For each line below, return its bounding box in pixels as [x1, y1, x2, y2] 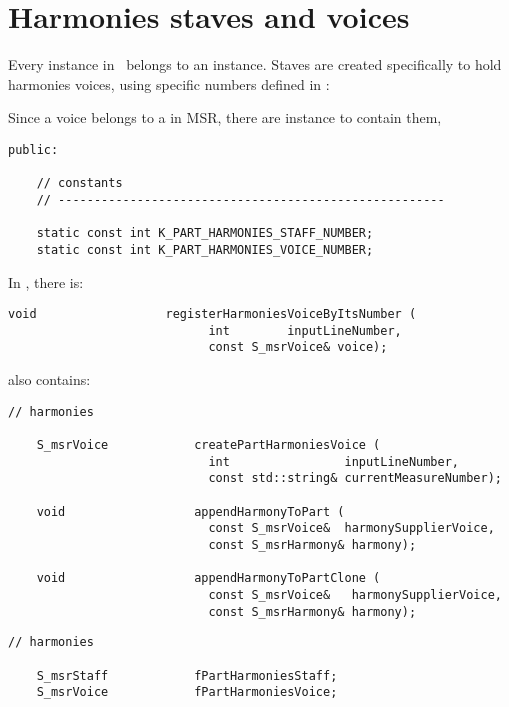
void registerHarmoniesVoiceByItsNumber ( [8, 307, 417, 322]
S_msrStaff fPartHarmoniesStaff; [36, 668, 338, 683]
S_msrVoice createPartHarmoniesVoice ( [36, 437, 381, 452]
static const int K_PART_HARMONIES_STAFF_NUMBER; [36, 226, 374, 241]
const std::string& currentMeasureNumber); [208, 471, 502, 486]
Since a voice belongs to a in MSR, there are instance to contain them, [8, 107, 442, 128]
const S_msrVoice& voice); [208, 340, 388, 355]
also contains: [8, 369, 91, 390]
